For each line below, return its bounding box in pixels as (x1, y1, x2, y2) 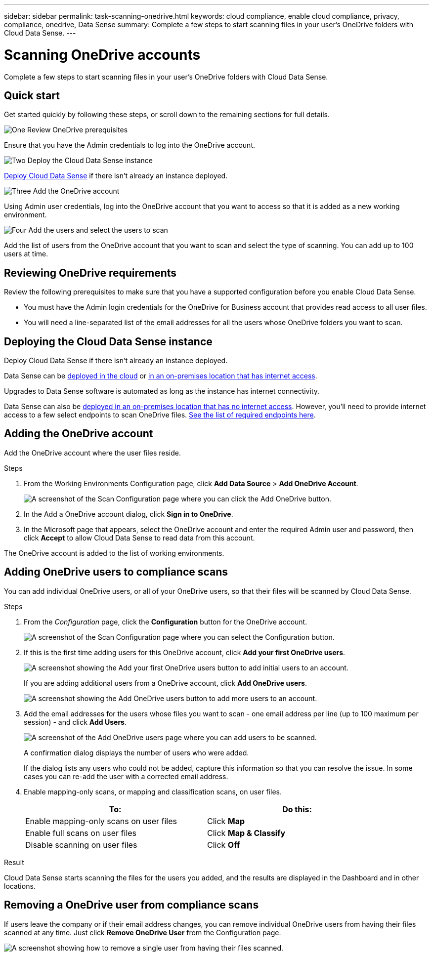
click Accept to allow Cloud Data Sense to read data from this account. (24, 533, 255, 542)
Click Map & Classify (207, 828, 286, 838)
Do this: (282, 804, 312, 814)
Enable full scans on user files (25, 828, 137, 838)
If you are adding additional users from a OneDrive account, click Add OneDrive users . (24, 678, 307, 687)
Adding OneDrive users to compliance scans (4, 566, 228, 579)
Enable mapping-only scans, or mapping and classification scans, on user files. (24, 787, 282, 796)
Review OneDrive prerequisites (27, 125, 128, 134)
